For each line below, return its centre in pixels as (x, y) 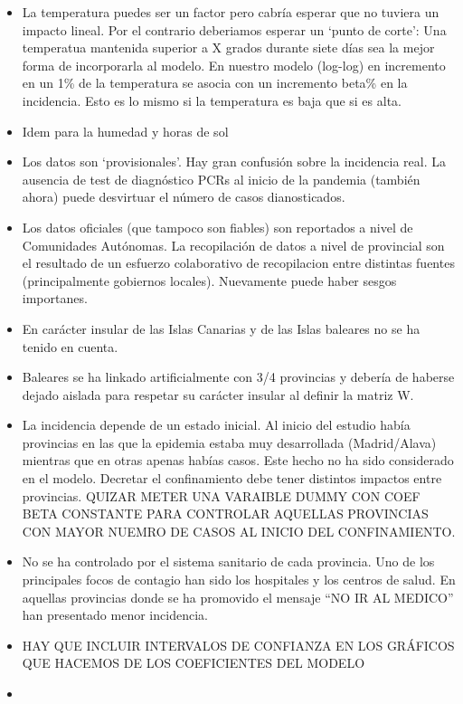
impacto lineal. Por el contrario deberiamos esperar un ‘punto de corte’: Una (234, 29)
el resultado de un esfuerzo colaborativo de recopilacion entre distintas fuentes (238, 263)
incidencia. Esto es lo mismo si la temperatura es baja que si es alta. (212, 100)
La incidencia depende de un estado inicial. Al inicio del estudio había (216, 425)
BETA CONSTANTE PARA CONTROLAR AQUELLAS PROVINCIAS (225, 514)
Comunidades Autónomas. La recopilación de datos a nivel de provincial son (233, 245)
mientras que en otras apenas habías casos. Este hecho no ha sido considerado (238, 460)
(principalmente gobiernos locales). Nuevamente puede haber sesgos (209, 280)
